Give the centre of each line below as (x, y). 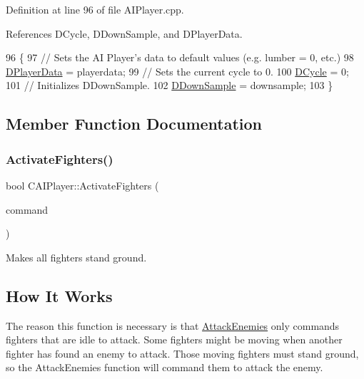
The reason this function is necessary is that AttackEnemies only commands (173, 325)
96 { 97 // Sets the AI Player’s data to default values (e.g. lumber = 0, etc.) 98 (180, 57)
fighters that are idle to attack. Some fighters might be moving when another (174, 339)
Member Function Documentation (134, 124)
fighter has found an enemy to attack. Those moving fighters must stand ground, (182, 353)
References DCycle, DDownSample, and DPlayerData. (124, 33)
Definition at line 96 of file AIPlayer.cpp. (95, 9)
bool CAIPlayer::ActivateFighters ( (82, 185)
